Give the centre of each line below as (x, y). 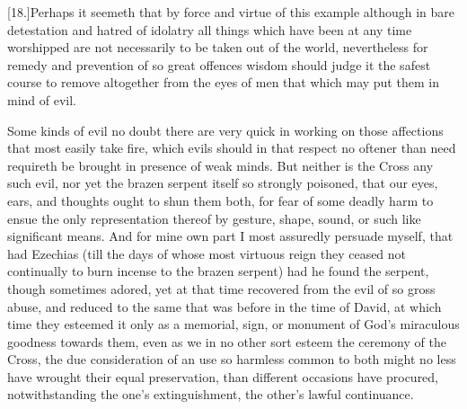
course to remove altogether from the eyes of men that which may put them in (223, 82)
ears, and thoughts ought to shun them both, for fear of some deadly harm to (220, 200)
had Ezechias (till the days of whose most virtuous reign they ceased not (207, 253)
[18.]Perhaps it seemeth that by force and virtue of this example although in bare (231, 12)
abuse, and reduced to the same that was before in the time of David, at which (225, 306)
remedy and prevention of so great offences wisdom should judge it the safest (219, 64)
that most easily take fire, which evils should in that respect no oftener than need (232, 148)
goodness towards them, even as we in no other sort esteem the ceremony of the (227, 341)
